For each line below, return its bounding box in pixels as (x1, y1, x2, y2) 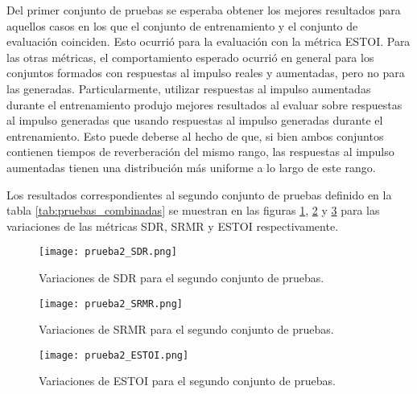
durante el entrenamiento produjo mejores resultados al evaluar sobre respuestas (6, 96, 403, 113)
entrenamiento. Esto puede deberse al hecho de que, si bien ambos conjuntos (6, 127, 384, 144)
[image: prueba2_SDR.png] (39, 246, 177, 258)
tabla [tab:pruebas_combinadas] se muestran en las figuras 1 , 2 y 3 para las (6, 202, 380, 219)
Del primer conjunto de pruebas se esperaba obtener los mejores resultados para (6, 2, 401, 18)
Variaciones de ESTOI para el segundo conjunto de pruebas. (39, 372, 336, 389)
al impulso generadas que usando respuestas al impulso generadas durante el (6, 112, 383, 129)
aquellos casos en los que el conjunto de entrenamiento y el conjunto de (6, 17, 358, 34)
